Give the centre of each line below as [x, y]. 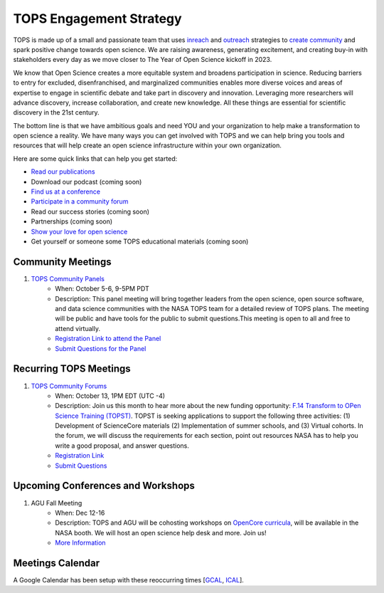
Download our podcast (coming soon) [86, 182]
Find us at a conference [66, 191]
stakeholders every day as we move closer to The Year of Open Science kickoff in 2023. [143, 60]
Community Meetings [62, 262]
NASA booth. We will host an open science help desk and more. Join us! [161, 532]
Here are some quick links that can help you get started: [95, 158]
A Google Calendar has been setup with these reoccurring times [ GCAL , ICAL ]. [129, 580]
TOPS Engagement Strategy [97, 19]
